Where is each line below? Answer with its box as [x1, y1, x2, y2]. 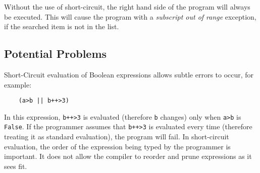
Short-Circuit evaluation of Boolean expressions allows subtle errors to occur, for [4, 69, 254, 79]
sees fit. [4, 160, 27, 171]
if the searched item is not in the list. [4, 21, 119, 32]
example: [4, 79, 32, 90]
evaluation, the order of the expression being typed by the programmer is [4, 141, 231, 151]
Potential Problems [4, 46, 107, 61]
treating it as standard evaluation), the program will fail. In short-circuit [4, 131, 229, 142]
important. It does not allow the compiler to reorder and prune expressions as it [4, 151, 252, 161]
